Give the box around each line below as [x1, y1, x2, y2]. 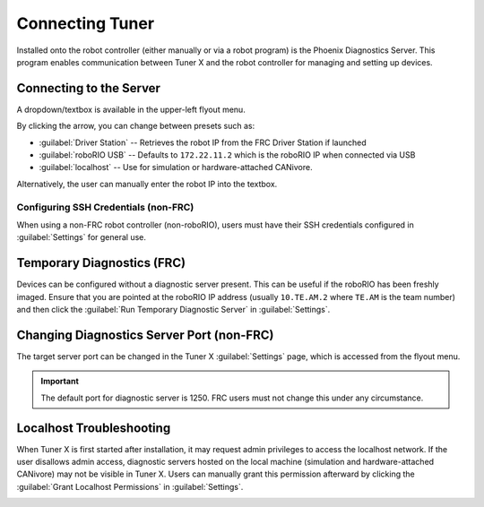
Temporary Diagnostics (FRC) [16, 255, 186, 271]
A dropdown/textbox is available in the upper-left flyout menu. [16, 104, 246, 115]
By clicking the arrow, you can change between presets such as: [16, 121, 255, 132]
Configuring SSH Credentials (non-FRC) [16, 201, 194, 213]
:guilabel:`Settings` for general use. [16, 232, 147, 243]
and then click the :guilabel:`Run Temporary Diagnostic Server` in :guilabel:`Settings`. [16, 305, 331, 315]
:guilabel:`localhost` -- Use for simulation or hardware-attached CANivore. [39, 162, 313, 173]
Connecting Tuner [16, 13, 155, 33]
